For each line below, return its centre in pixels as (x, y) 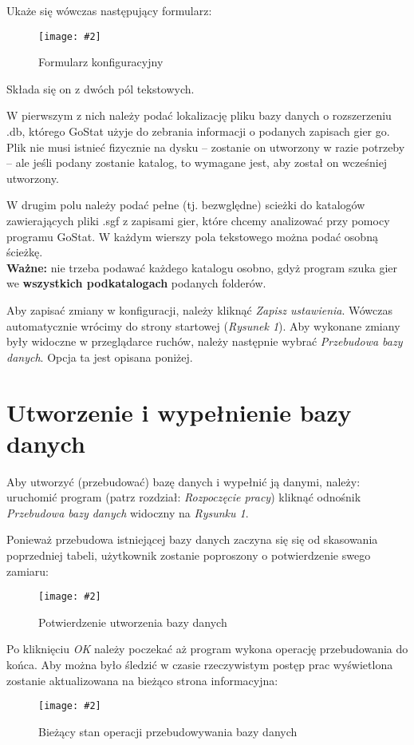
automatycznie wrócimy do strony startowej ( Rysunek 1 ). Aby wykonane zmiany (203, 325)
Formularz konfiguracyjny (101, 62)
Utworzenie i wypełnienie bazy (179, 412)
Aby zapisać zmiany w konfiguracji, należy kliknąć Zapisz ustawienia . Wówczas (199, 309)
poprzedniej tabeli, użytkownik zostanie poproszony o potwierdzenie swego (189, 555)
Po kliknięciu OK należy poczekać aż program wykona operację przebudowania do (207, 649)
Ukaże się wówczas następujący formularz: (109, 10)
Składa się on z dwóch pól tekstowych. (101, 88)
